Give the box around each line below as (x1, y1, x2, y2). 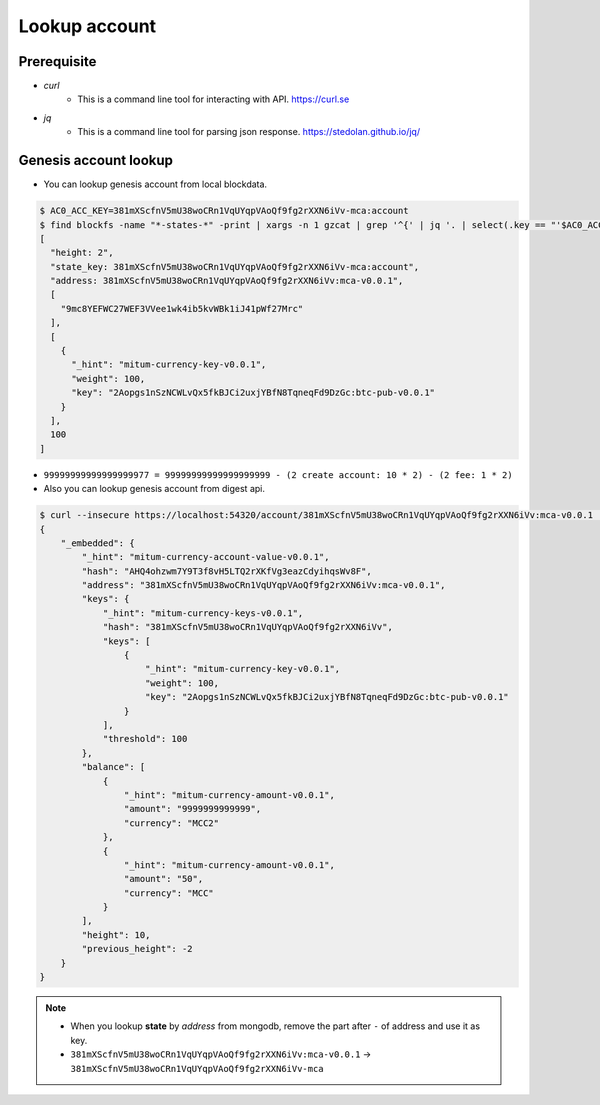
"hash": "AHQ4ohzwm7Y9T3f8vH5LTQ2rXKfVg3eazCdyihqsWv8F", (81, 565, 372, 577)
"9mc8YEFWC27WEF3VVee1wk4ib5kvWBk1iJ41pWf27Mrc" (60, 303, 304, 314)
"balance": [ (81, 761, 146, 773)
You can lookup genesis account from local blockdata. (43, 178, 268, 190)
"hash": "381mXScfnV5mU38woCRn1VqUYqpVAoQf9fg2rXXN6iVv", (102, 621, 394, 633)
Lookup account (18, 15, 157, 37)
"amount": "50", (123, 873, 204, 885)
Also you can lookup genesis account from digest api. (43, 483, 265, 495)
